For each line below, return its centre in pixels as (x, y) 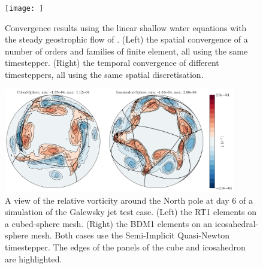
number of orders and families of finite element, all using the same (126, 51)
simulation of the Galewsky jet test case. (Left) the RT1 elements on (131, 212)
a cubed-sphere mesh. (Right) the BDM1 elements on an (109, 223)
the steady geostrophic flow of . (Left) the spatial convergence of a (126, 39)
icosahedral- (237, 223)
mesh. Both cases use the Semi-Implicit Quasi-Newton (130, 235)
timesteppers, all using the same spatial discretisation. (104, 75)
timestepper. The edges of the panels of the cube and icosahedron (125, 247)
